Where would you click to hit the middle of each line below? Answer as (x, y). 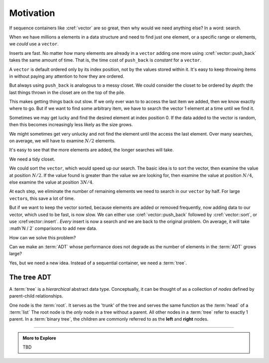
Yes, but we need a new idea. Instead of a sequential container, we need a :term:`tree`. (98, 263)
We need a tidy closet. (32, 159)
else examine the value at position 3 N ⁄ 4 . (52, 182)
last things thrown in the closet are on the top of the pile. (67, 92)
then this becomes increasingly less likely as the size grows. (71, 125)
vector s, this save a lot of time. (42, 198)
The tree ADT (30, 277)
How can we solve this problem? (43, 237)
